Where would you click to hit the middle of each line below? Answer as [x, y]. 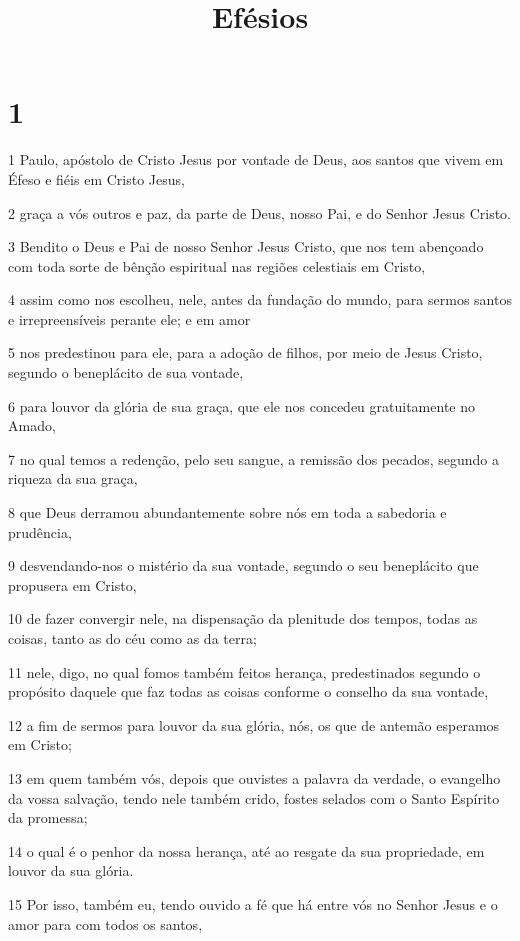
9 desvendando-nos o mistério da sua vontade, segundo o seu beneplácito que [243, 565]
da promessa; [48, 817]
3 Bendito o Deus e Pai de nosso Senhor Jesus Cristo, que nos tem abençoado [246, 246]
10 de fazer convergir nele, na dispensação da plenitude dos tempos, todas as [243, 618]
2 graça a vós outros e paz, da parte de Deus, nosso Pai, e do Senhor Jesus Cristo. [260, 212]
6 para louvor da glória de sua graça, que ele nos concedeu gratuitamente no [241, 405]
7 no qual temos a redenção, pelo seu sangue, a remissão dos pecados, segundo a [254, 458]
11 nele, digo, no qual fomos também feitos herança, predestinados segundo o [244, 671]
